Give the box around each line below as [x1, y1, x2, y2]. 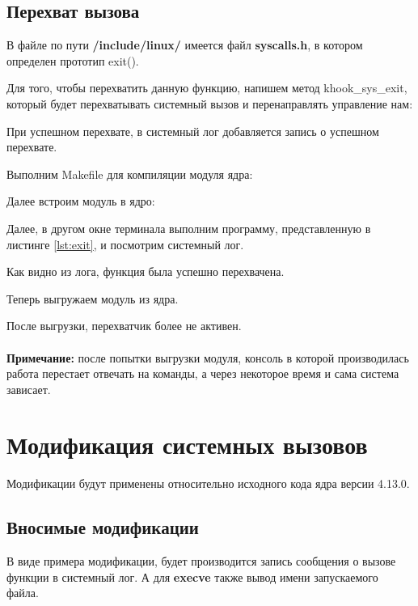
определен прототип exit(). [6, 52, 139, 69]
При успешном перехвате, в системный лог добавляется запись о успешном [6, 122, 379, 139]
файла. [6, 584, 39, 601]
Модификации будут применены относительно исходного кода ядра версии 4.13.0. [6, 475, 410, 492]
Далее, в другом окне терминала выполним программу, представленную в [6, 219, 371, 236]
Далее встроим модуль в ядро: [6, 193, 155, 210]
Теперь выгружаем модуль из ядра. [6, 290, 179, 307]
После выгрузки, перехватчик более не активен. [6, 317, 242, 334]
